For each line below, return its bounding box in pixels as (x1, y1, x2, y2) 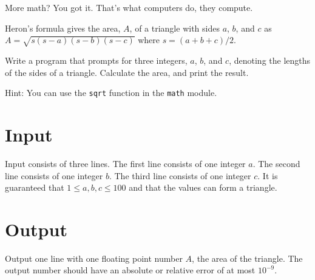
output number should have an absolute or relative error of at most (5, 264, 256, 276)
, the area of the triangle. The (192, 251, 303, 264)
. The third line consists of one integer (109, 169, 251, 182)
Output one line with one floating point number (5, 251, 183, 264)
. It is (257, 169, 278, 182)
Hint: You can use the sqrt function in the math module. (5, 86, 217, 99)
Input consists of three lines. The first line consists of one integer (5, 157, 246, 169)
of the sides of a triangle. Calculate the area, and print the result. (5, 66, 249, 78)
